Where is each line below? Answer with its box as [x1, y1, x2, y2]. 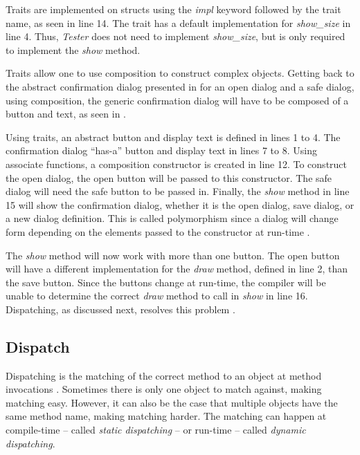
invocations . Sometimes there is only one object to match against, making [6, 382, 322, 396]
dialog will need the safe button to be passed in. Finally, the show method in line [6, 184, 350, 198]
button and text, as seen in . [6, 106, 126, 121]
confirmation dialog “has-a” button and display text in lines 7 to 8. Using [6, 143, 317, 158]
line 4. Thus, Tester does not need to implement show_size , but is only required [6, 29, 345, 44]
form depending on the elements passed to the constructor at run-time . [6, 224, 310, 239]
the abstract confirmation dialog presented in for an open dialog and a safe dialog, [6, 79, 354, 93]
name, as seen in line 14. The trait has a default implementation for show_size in [6, 15, 351, 30]
